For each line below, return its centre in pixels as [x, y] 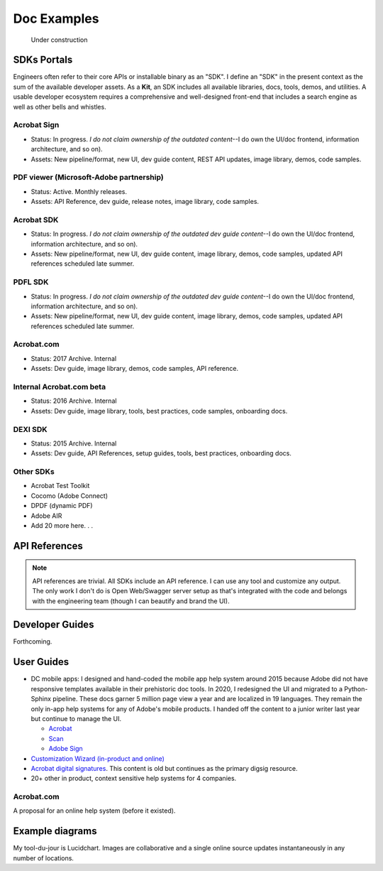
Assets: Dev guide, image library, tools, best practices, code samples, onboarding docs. [159, 411]
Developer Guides [54, 625]
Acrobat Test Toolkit [60, 486]
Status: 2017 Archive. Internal [74, 358]
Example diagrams [55, 831]
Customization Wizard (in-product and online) [98, 758]
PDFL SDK [31, 282]
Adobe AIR [46, 516]
